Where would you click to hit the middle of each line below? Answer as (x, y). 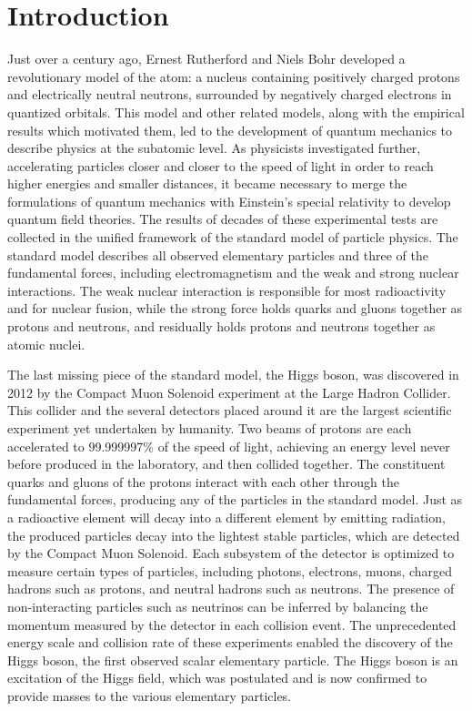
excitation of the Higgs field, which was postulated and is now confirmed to (217, 678)
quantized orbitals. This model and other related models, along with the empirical (236, 112)
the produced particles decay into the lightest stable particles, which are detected (234, 535)
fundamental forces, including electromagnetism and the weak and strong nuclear (233, 273)
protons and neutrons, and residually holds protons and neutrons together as (221, 326)
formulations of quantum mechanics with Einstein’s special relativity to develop (229, 201)
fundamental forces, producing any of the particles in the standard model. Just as (235, 499)
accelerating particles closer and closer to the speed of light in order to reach (221, 165)
